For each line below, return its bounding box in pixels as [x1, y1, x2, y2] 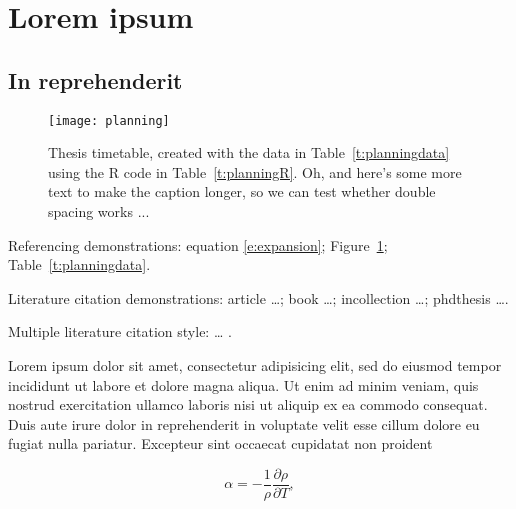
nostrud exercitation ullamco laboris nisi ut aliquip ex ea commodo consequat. [8, 394, 488, 415]
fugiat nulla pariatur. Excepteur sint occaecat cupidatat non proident [8, 433, 433, 454]
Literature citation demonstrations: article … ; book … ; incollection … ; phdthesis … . [8, 287, 509, 308]
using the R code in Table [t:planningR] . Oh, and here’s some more [48, 161, 462, 182]
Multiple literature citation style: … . [8, 321, 232, 342]
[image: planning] [48, 113, 170, 128]
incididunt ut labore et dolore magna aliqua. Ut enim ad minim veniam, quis [8, 374, 479, 395]
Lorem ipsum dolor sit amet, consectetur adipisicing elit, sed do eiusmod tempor [8, 354, 502, 375]
